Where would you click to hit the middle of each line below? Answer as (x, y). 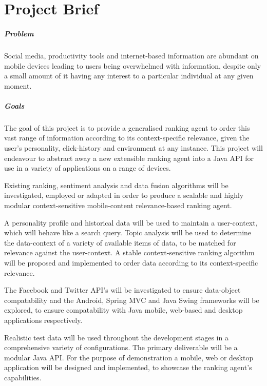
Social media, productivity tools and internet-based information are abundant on (131, 55)
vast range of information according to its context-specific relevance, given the (127, 138)
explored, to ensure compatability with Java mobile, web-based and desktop (123, 310)
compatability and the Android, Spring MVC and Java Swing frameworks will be (132, 300)
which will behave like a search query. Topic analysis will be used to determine (128, 232)
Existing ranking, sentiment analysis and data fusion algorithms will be (116, 185)
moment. (18, 85)
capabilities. (23, 377)
